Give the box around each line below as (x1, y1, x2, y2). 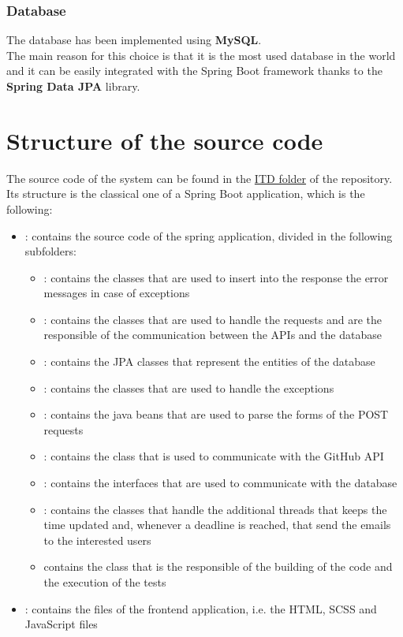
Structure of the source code (6, 124, 323, 156)
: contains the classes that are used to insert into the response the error (43, 269, 389, 285)
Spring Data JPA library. (6, 78, 140, 94)
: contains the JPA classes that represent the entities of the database (43, 353, 375, 370)
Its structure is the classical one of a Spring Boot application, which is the (6, 185, 365, 202)
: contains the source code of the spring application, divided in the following (24, 227, 393, 244)
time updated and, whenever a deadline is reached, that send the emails (43, 516, 391, 533)
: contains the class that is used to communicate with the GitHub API (43, 448, 384, 464)
